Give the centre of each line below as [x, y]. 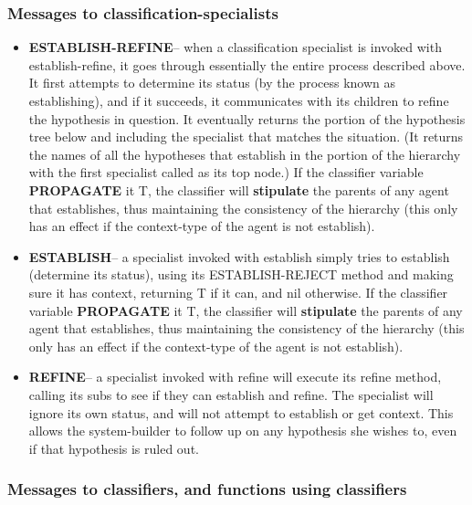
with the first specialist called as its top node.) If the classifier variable [226, 172]
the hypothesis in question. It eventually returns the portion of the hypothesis [247, 118]
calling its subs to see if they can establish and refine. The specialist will [231, 394]
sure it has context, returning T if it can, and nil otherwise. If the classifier [238, 292]
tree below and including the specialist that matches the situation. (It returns [246, 137]
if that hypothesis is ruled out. [114, 448]
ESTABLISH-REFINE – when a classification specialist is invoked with [235, 47]
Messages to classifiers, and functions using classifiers [207, 489]
